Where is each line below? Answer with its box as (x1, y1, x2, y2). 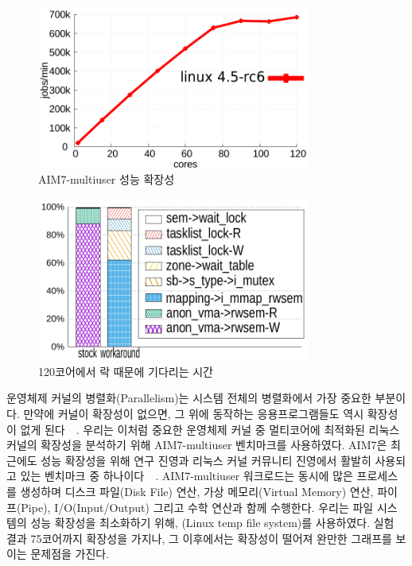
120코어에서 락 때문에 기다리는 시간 (38, 362, 213, 379)
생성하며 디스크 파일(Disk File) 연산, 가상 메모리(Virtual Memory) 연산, (20, 483, 374, 499)
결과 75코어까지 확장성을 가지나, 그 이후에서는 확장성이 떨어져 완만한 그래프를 (6, 529, 392, 546)
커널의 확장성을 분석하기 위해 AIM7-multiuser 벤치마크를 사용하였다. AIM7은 (6, 436, 387, 453)
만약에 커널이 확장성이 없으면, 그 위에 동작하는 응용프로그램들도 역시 (23, 405, 364, 421)
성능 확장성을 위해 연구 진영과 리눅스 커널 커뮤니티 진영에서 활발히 (41, 452, 371, 468)
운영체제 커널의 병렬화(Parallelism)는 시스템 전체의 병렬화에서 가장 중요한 (6, 390, 371, 406)
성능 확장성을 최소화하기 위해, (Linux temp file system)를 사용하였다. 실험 (30, 514, 395, 531)
